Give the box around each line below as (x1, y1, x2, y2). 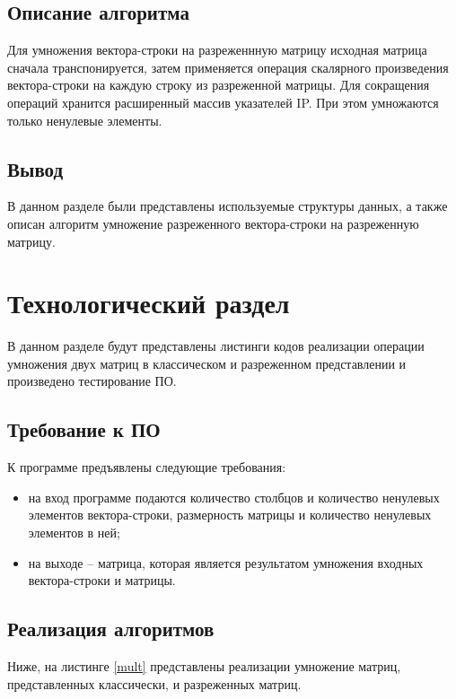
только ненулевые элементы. (7, 110, 162, 129)
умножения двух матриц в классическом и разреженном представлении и (7, 354, 407, 372)
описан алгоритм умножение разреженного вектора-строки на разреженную (7, 214, 419, 232)
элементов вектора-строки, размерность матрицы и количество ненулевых (28, 505, 432, 524)
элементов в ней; (28, 523, 120, 542)
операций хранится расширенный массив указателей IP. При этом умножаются (7, 92, 439, 111)
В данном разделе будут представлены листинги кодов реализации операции (7, 336, 425, 355)
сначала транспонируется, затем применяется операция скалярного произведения (7, 57, 449, 76)
